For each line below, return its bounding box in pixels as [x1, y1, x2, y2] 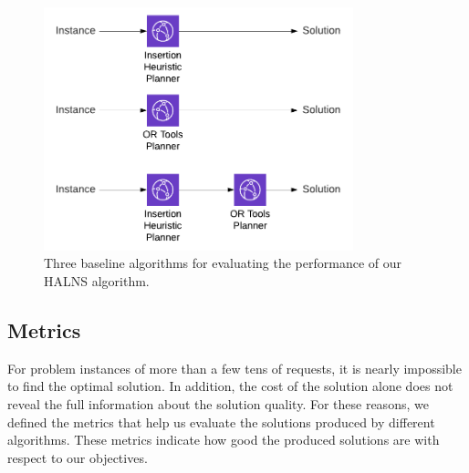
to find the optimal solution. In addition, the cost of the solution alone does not [7, 376, 453, 396]
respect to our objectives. [7, 447, 148, 467]
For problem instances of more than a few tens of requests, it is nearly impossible [7, 358, 462, 377]
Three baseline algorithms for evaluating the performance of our [44, 253, 402, 272]
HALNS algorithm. [44, 271, 150, 290]
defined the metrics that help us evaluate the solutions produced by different [7, 412, 435, 431]
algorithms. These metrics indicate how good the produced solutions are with [7, 430, 440, 449]
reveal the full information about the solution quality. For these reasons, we [7, 394, 429, 413]
